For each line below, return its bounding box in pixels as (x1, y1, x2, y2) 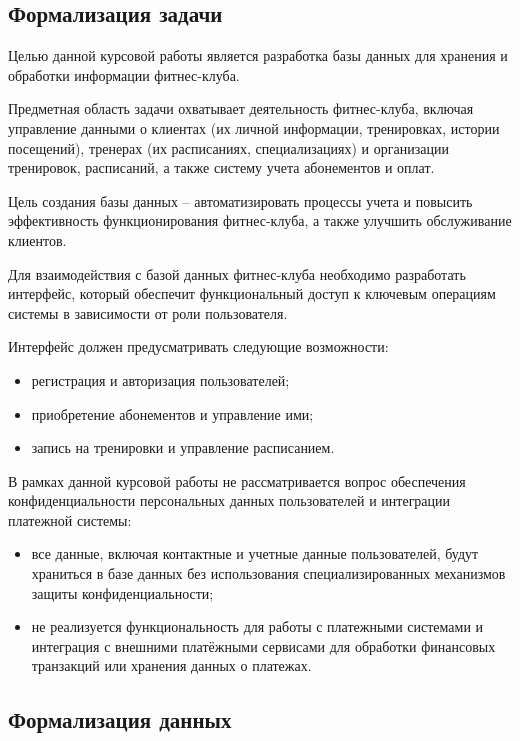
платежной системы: (8, 509, 132, 530)
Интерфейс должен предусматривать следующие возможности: (8, 336, 389, 357)
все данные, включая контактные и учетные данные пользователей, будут (31, 543, 479, 564)
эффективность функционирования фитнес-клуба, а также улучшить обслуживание (8, 210, 512, 231)
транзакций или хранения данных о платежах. (31, 655, 312, 676)
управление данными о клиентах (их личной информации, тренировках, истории (8, 117, 500, 138)
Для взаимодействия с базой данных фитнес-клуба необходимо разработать (8, 263, 466, 284)
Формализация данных (8, 704, 232, 735)
